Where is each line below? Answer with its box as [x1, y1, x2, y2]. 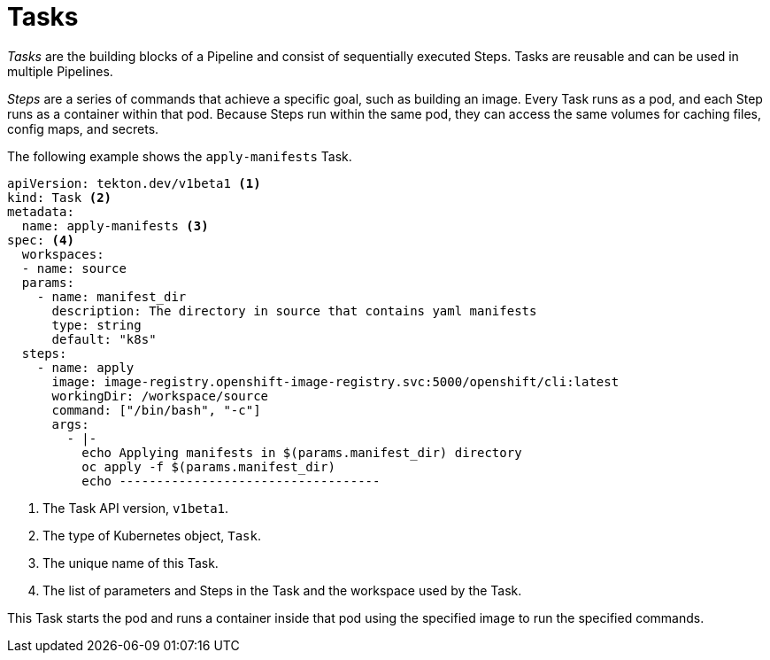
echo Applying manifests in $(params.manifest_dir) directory [81, 445, 522, 460]
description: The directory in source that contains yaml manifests [51, 303, 537, 318]
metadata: [7, 204, 74, 219]
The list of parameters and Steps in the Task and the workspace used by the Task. [42, 582, 522, 598]
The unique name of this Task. [42, 555, 219, 571]
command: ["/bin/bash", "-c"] [51, 402, 261, 417]
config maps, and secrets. [7, 120, 159, 136]
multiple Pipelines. [7, 63, 113, 79]
